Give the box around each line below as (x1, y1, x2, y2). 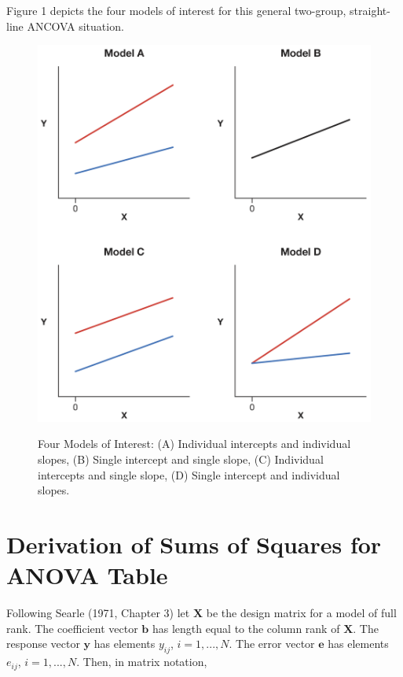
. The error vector (229, 635, 315, 652)
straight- (350, 2, 390, 18)
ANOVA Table (6, 559, 168, 591)
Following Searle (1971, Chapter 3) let (6, 605, 190, 621)
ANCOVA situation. (27, 17, 124, 34)
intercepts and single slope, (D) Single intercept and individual (38, 466, 340, 483)
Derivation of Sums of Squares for (6, 528, 382, 560)
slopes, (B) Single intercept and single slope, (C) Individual (38, 451, 324, 468)
